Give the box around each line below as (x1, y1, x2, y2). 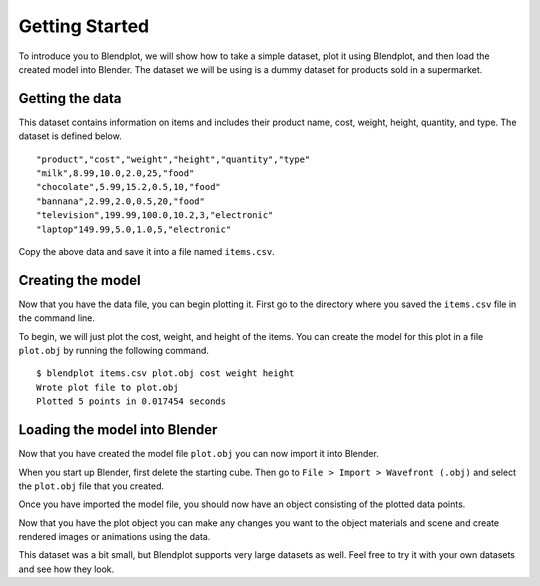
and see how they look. (18, 563, 115, 575)
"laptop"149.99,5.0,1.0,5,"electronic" (36, 223, 232, 235)
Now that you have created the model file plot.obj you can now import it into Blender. (18, 448, 379, 460)
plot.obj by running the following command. (18, 345, 210, 357)
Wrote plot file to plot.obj (36, 381, 179, 393)
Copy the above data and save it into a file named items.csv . (18, 245, 275, 257)
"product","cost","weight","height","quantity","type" (36, 153, 311, 165)
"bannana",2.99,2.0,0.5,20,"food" (36, 195, 205, 207)
